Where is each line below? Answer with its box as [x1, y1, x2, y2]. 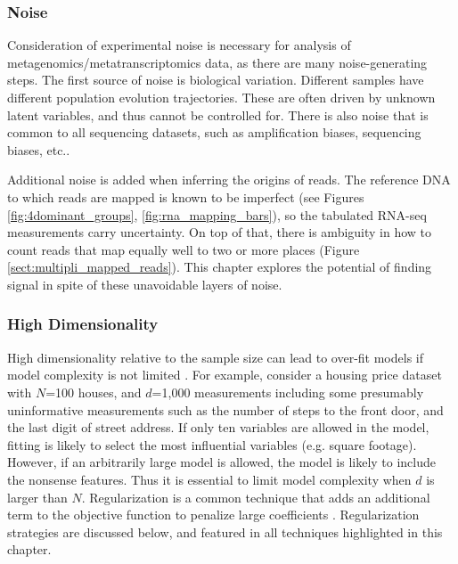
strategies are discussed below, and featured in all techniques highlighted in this [7, 522, 443, 541]
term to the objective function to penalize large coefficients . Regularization [7, 505, 420, 524]
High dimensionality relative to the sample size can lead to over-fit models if [7, 347, 424, 366]
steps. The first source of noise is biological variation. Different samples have [7, 70, 424, 89]
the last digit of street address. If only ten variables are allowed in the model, [7, 418, 429, 437]
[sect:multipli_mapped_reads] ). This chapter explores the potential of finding [7, 257, 432, 276]
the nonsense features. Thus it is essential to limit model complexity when [7, 470, 412, 488]
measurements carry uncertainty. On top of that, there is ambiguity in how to [7, 223, 432, 241]
